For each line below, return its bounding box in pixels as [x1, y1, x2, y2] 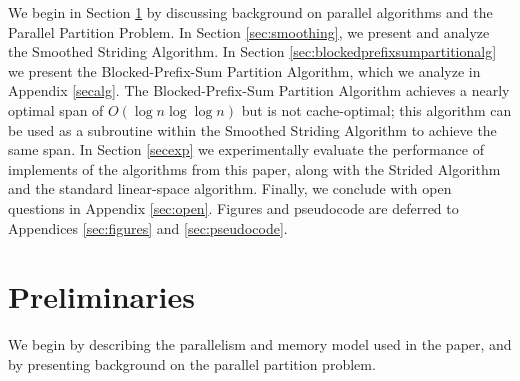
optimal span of [8, 99, 104, 120]
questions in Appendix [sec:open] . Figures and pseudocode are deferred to [8, 197, 459, 218]
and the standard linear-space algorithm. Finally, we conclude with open [8, 178, 452, 199]
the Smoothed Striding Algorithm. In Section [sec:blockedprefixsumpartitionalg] [8, 41, 497, 62]
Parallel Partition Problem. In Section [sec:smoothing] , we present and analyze [8, 21, 490, 42]
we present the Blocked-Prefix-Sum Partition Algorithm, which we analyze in [8, 60, 481, 81]
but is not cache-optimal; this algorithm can [241, 99, 512, 120]
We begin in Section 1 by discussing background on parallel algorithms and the [8, 2, 493, 22]
